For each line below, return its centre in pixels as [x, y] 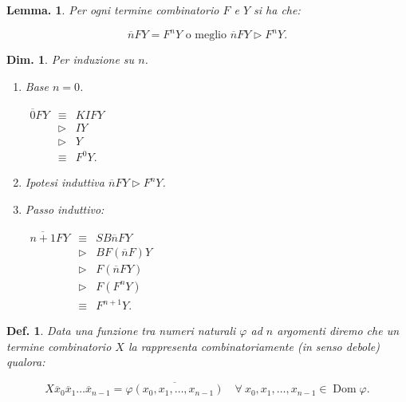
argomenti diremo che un [338, 331]
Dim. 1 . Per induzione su [71, 59]
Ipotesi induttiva [65, 182]
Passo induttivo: [65, 209]
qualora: [26, 362]
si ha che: [277, 10]
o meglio [206, 35]
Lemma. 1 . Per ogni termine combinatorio [113, 10]
